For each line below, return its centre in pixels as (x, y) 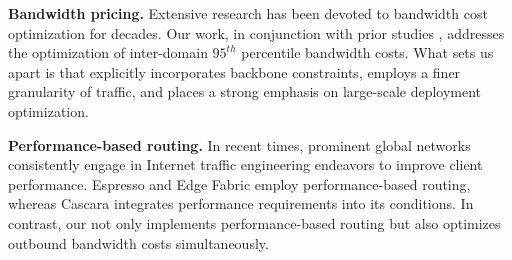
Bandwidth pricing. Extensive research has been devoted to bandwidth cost (248, 13)
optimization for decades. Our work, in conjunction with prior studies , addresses (256, 32)
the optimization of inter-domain (108, 52)
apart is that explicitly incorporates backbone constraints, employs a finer (234, 71)
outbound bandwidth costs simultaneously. (138, 242)
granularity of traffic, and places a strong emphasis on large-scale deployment (245, 91)
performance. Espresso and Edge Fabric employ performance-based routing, (239, 183)
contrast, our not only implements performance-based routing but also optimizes (254, 222)
